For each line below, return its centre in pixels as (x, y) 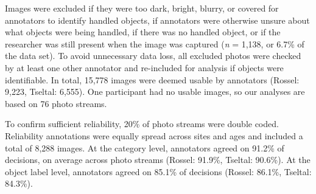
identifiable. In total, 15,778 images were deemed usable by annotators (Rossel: (152, 79)
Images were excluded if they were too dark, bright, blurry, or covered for (142, 8)
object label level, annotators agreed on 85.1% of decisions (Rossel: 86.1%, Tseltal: (158, 171)
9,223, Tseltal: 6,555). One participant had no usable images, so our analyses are (155, 92)
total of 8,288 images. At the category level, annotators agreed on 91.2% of (145, 147)
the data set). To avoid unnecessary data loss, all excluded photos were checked (153, 56)
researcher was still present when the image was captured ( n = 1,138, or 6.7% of (155, 43)
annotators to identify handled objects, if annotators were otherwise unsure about (157, 20)
